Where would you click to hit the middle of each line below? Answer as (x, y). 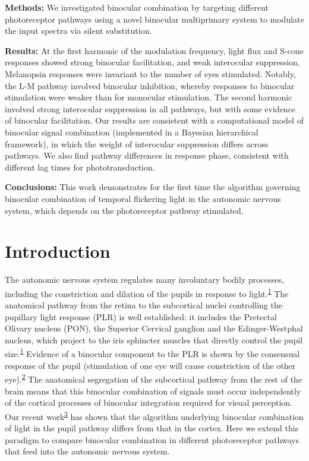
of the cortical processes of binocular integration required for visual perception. (149, 402)
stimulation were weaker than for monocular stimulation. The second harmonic (149, 97)
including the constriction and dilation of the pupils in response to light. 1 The (147, 292)
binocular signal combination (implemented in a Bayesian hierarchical (132, 132)
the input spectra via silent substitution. (78, 31)
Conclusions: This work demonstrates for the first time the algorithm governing (153, 187)
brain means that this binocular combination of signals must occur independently (153, 391)
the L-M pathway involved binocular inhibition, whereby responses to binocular (150, 85)
